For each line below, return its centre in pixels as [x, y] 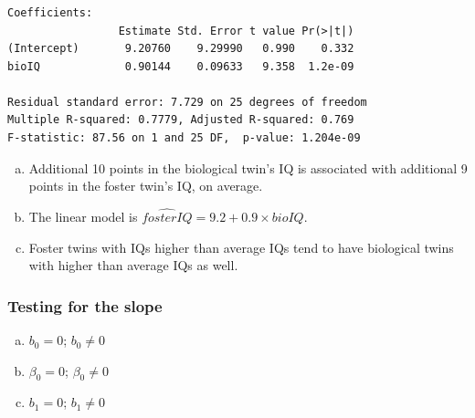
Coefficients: [50, 12]
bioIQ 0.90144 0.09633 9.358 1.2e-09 [181, 66]
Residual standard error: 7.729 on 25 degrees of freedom [187, 102]
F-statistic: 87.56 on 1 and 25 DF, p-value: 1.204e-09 [184, 138]
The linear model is [83, 217]
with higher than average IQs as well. [133, 265]
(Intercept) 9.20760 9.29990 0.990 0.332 [181, 49]
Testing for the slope [85, 305]
